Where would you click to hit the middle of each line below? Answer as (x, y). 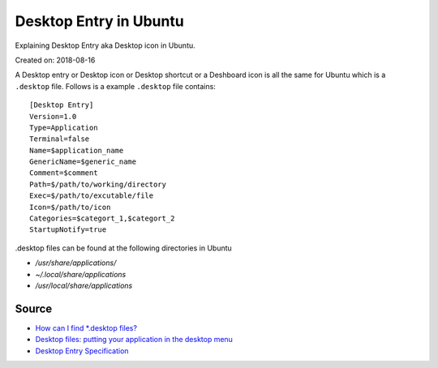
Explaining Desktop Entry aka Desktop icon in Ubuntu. (105, 45)
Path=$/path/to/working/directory (98, 184)
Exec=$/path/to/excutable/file (92, 196)
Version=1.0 (53, 116)
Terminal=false (60, 139)
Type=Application (64, 127)
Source (34, 308)
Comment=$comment (64, 173)
